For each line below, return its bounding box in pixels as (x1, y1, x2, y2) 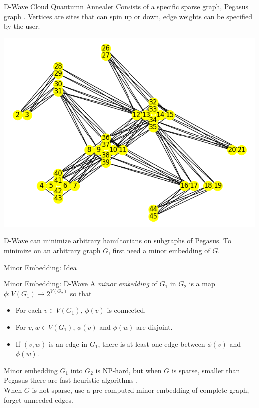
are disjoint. (136, 321, 173, 332)
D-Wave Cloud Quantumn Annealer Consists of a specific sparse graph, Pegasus (4, 1, 248, 11)
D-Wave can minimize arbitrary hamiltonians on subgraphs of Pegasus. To (4, 235, 231, 246)
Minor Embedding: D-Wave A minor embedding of (4, 278, 157, 289)
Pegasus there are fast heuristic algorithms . (4, 375, 138, 385)
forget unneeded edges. (4, 394, 73, 405)
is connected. (107, 305, 146, 315)
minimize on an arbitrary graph (4, 245, 101, 255)
